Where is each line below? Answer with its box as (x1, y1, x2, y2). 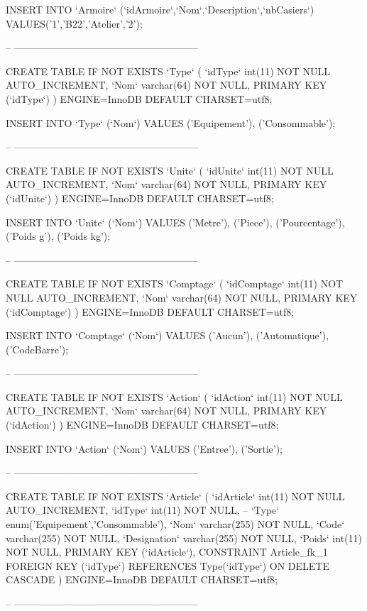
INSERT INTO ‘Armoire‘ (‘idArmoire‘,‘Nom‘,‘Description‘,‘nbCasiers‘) (6, 2, 314, 16)
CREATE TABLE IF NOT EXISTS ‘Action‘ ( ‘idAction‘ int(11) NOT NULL (6, 389, 343, 404)
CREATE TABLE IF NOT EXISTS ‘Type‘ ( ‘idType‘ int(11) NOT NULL (6, 63, 330, 78)
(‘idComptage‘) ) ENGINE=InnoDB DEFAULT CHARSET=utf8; (6, 304, 295, 319)
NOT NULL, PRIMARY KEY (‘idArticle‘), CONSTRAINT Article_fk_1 (6, 544, 328, 559)
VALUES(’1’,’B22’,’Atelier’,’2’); (6, 16, 143, 31)
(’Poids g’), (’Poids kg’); (6, 229, 111, 243)
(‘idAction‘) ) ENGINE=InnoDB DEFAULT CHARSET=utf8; (6, 417, 279, 432)
